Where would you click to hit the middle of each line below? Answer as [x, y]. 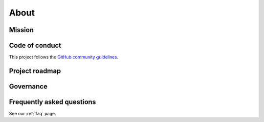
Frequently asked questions [53, 102]
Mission [22, 30]
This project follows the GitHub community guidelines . [64, 57]
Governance [28, 86]
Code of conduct [35, 45]
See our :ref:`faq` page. [33, 114]
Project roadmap [35, 71]
